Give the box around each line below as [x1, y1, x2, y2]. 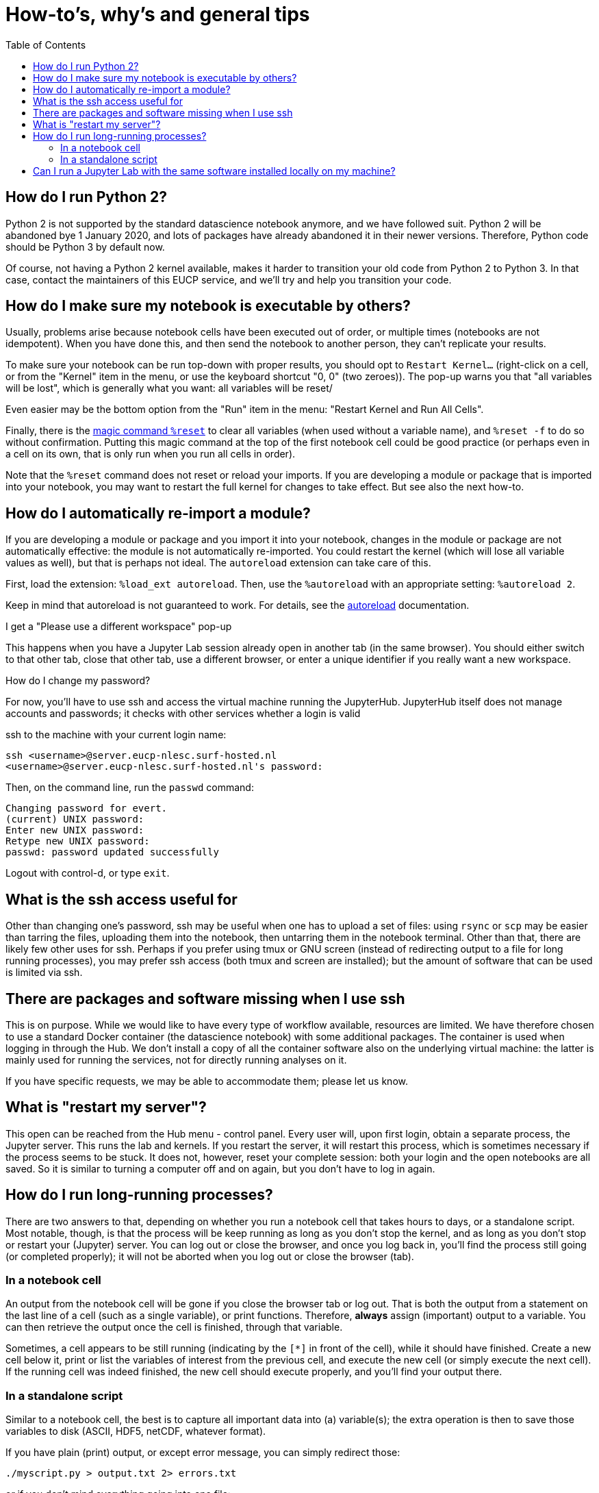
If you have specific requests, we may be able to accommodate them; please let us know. [5, 1075, 408, 1087]
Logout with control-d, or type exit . [5, 867, 170, 879]
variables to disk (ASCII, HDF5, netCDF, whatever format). [5, 1425, 266, 1438]
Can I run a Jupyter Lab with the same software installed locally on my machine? [33, 164, 396, 177]
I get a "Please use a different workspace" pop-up [5, 620, 232, 633]
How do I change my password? [5, 675, 151, 687]
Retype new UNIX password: [5, 836, 150, 847]
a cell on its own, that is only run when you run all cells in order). [5, 448, 296, 460]
